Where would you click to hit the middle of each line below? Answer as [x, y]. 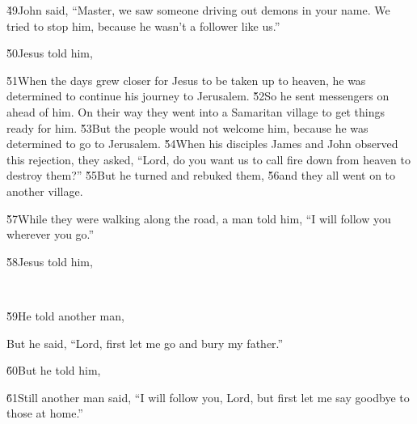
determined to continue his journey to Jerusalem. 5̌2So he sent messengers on [198, 96]
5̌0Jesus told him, [50, 53]
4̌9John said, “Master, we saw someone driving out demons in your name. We [198, 10]
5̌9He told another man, [65, 315]
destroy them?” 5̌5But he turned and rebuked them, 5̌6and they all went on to [201, 175]
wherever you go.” [51, 234]
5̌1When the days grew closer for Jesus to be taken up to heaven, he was [186, 80]
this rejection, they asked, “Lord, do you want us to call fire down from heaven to [208, 159]
